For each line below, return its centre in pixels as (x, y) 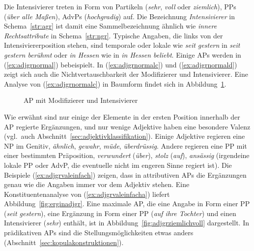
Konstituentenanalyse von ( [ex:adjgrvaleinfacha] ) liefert (87, 194)
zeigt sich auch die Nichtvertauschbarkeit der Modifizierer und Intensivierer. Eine (126, 74)
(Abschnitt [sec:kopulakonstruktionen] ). (64, 242)
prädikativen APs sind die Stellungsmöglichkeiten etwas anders (99, 233)
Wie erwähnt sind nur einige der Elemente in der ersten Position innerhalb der (122, 116)
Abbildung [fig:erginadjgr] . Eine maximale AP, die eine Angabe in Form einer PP (127, 204)
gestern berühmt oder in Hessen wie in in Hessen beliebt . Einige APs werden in (123, 54)
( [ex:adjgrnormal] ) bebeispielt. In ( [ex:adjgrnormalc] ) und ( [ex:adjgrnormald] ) (121, 64)
